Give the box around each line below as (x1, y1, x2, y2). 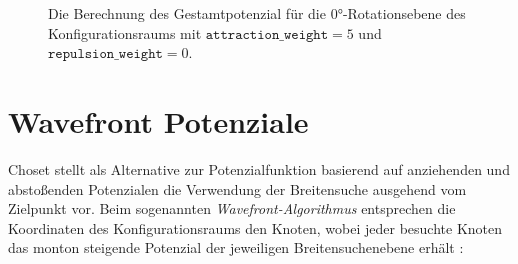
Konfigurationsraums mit (48, 22, 202, 43)
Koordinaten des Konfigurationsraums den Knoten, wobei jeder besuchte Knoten (8, 217, 503, 238)
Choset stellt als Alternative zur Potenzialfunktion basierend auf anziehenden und (8, 158, 510, 179)
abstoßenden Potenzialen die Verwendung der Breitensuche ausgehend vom (8, 178, 467, 199)
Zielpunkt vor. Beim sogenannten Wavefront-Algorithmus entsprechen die (8, 198, 456, 219)
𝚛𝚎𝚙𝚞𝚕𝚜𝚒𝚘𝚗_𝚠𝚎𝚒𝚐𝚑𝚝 (48, 47, 163, 62)
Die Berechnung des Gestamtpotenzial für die (48, 3, 326, 23)
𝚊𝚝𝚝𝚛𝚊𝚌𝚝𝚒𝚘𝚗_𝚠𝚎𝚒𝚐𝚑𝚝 (205, 27, 329, 42)
